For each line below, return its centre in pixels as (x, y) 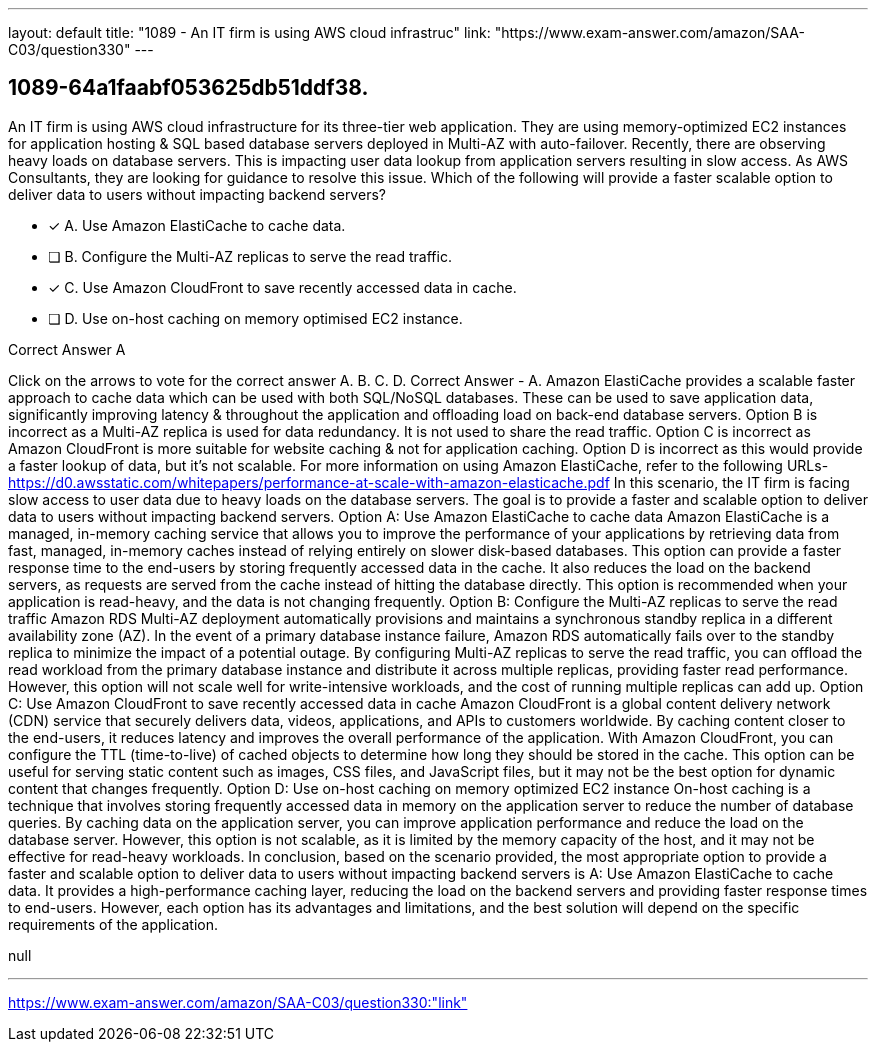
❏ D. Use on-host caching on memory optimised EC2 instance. (255, 318)
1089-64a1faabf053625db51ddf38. (188, 88)
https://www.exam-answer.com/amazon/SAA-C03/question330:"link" (238, 1002)
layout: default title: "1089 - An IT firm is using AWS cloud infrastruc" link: (249, 32)
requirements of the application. (113, 924)
